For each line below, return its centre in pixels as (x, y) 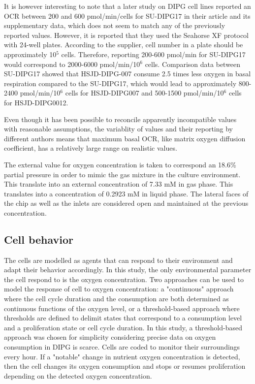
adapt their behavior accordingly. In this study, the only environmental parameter (128, 270)
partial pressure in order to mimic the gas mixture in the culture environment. (122, 174)
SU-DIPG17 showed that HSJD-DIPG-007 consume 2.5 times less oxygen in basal (127, 74)
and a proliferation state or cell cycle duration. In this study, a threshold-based (123, 327)
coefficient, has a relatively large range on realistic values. (91, 148)
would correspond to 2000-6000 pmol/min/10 (72, 64)
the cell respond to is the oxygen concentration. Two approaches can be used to (124, 279)
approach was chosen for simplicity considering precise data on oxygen (110, 337)
